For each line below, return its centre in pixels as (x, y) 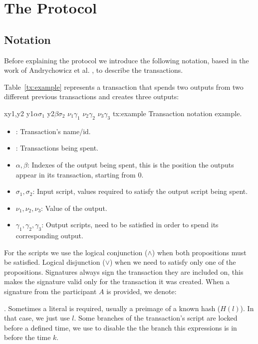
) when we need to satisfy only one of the (173, 262)
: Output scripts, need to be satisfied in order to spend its (130, 225)
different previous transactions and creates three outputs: (92, 96)
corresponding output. (49, 236)
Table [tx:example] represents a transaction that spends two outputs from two (124, 86)
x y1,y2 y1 (19, 113)
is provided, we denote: (141, 291)
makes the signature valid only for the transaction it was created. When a (117, 281)
